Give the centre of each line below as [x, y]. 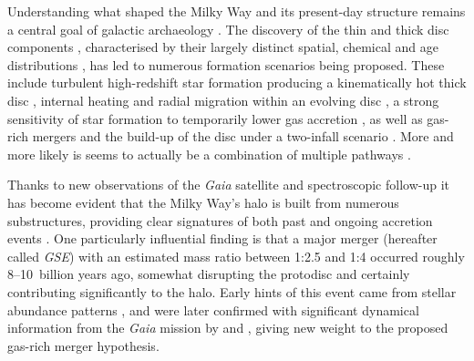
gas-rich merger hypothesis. [83, 345]
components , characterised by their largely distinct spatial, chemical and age [223, 47]
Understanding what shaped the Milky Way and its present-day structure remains [237, 11]
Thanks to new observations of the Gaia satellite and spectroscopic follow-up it [228, 185]
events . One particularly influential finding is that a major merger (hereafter [222, 238]
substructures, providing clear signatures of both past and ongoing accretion [220, 220]
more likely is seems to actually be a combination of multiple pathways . [209, 154]
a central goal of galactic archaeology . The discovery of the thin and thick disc [228, 29]
